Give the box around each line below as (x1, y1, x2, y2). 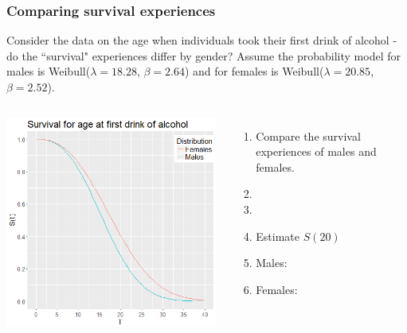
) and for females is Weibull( (184, 63, 324, 79)
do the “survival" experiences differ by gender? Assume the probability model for (6, 47, 401, 64)
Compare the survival (256, 127, 361, 144)
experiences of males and (256, 143, 377, 160)
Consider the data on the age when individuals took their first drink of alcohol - (6, 32, 397, 48)
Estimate (256, 227, 299, 244)
